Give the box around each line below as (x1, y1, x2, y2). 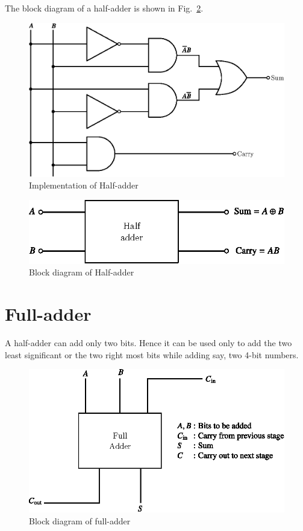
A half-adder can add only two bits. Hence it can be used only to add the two (5, 336, 292, 349)
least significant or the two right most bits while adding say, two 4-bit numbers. (5, 348, 299, 361)
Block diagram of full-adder (29, 514, 131, 527)
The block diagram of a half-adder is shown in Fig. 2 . (5, 2, 204, 14)
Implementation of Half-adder (29, 179, 139, 191)
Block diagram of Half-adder (29, 266, 134, 278)
